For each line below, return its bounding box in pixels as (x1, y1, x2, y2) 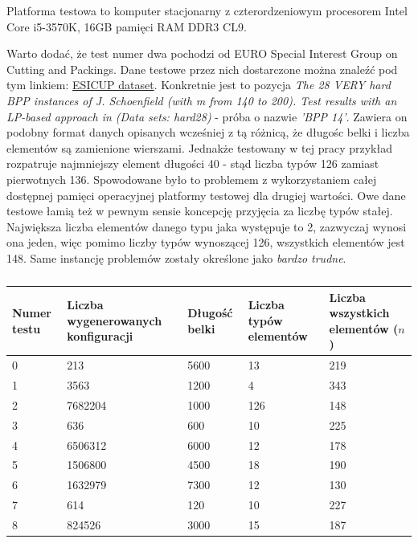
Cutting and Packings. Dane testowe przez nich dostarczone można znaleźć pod (6, 60, 398, 77)
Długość (187, 304, 233, 321)
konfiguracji (67, 328, 133, 345)
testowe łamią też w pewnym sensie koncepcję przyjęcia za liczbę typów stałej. (6, 202, 393, 219)
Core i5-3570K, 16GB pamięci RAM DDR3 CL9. (6, 18, 247, 35)
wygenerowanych (67, 312, 162, 329)
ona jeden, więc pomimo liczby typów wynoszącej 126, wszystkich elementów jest (6, 234, 405, 251)
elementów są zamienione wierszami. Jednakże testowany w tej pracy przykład (6, 139, 393, 156)
